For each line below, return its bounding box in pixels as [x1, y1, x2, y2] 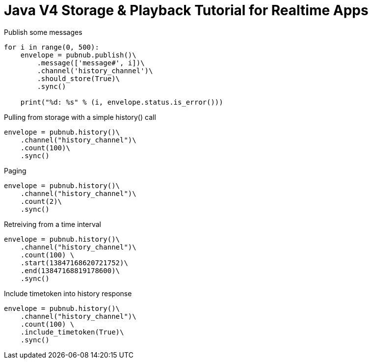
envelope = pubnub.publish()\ [20, 51, 136, 59]
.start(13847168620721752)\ [20, 258, 128, 267]
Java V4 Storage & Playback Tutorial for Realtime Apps [4, 2, 369, 19]
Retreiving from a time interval [4, 220, 101, 228]
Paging [4, 166, 27, 175]
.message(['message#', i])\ [37, 58, 145, 67]
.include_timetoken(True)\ [20, 328, 124, 336]
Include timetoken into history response [4, 289, 132, 298]
